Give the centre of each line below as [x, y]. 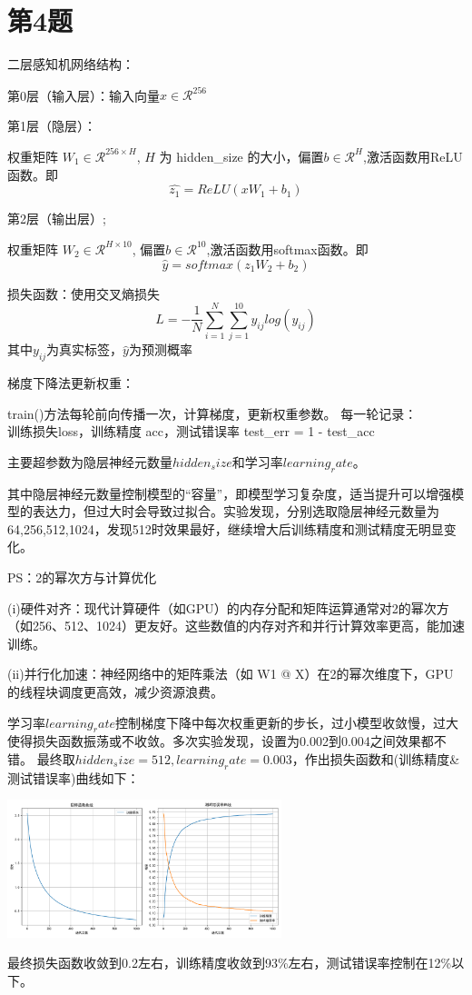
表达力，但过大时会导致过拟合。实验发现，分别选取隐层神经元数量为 [236, 511]
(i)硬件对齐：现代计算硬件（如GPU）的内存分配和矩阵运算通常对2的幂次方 [228, 607]
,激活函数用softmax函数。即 [287, 249]
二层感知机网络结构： [71, 64]
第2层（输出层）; [57, 219]
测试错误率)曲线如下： [74, 777]
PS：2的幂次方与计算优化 [82, 577]
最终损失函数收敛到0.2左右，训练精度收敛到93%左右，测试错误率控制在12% [230, 963]
